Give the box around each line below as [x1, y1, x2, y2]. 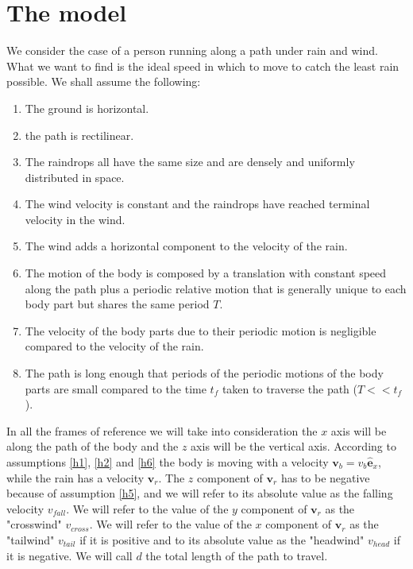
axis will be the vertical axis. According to [191, 438, 396, 455]
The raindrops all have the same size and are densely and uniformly [25, 153, 355, 170]
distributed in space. [25, 168, 125, 185]
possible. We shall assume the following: [6, 73, 201, 90]
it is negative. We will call [6, 547, 133, 563]
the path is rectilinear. [25, 126, 134, 143]
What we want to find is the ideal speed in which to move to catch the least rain [6, 57, 399, 74]
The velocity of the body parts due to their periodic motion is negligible [25, 322, 376, 339]
